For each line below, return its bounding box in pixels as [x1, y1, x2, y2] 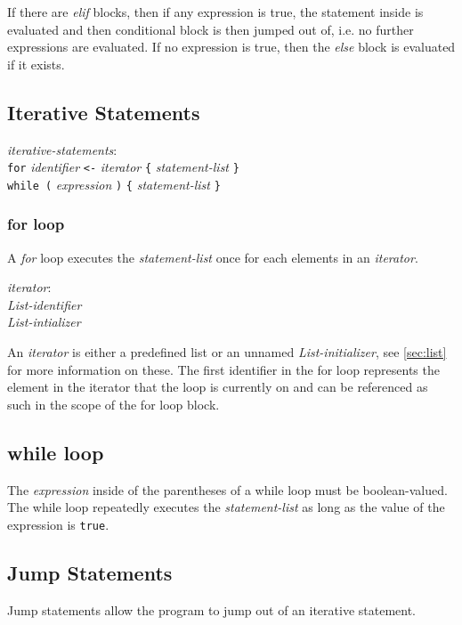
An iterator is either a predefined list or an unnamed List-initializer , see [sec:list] [7, 343, 447, 361]
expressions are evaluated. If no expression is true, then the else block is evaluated [7, 37, 456, 56]
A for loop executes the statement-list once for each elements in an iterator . [7, 248, 418, 266]
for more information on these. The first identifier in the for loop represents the [7, 360, 440, 378]
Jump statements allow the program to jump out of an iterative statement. [7, 600, 417, 619]
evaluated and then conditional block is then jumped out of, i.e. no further [7, 20, 414, 38]
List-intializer [7, 312, 81, 331]
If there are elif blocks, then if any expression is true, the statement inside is [7, 3, 424, 20]
